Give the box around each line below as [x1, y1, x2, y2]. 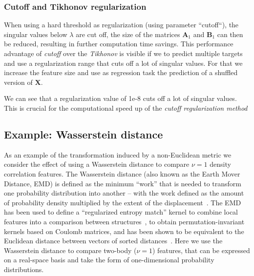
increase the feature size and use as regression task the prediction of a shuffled [4, 67, 238, 78]
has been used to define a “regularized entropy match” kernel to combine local [4, 207, 238, 217]
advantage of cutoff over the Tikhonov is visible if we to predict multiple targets [4, 48, 243, 58]
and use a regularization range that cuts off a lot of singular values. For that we [4, 58, 243, 68]
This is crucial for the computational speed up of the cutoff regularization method [4, 102, 248, 113]
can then [217, 29, 243, 39]
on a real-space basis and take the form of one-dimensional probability [4, 255, 214, 265]
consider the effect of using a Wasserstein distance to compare [4, 159, 190, 169]
